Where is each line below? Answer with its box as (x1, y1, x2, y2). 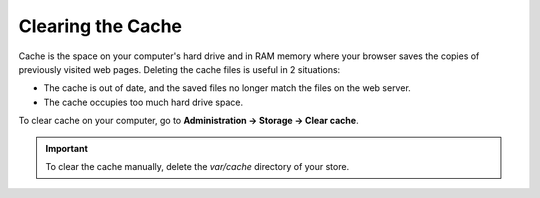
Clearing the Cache (18, 15, 182, 37)
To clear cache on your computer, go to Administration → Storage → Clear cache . (18, 115, 359, 127)
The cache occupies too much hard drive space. (43, 96, 244, 108)
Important (45, 142, 89, 154)
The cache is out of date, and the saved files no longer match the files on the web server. (43, 82, 412, 94)
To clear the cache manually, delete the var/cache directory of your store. (45, 160, 350, 172)
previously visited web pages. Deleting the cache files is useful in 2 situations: (18, 63, 341, 75)
